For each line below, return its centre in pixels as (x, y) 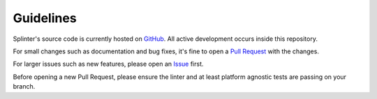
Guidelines (45, 18)
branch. (24, 87)
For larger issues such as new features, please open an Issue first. (108, 64)
